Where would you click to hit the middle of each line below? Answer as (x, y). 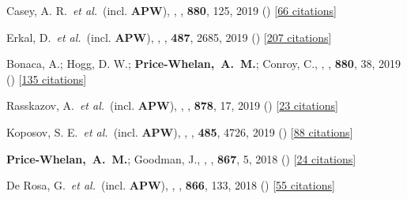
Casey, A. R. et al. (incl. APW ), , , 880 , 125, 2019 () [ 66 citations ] (171, 10)
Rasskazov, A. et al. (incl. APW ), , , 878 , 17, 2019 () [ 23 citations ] (172, 105)
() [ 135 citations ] (47, 79)
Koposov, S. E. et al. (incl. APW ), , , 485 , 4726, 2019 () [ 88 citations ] (180, 131)
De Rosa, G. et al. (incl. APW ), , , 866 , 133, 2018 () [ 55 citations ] (171, 185)
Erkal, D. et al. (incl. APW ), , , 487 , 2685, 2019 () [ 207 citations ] (169, 37)
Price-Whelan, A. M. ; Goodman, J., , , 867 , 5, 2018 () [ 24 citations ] (181, 158)
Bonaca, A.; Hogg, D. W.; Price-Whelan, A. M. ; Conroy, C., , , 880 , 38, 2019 (203, 64)
